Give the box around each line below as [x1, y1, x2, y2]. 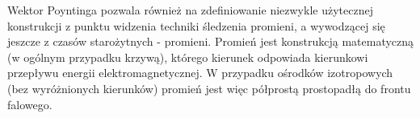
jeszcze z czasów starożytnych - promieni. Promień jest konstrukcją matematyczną [7, 33, 414, 50]
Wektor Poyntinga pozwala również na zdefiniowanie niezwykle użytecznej [7, 2, 373, 18]
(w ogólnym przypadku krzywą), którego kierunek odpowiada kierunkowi [7, 48, 368, 65]
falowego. [7, 96, 52, 112]
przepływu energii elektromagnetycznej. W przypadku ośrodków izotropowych [7, 64, 393, 81]
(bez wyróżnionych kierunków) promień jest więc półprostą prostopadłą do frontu [7, 79, 411, 96]
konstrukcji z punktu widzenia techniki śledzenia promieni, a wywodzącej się [7, 17, 385, 34]
